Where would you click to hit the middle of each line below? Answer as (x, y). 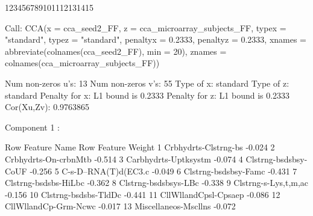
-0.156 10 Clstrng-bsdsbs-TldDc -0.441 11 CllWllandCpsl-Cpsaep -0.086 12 (143, 194)
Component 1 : (32, 127)
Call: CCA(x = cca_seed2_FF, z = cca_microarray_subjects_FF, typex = (146, 27)
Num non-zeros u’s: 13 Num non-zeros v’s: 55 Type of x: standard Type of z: (147, 83)
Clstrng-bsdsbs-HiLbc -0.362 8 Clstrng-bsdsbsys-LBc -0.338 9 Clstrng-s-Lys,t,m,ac (157, 183)
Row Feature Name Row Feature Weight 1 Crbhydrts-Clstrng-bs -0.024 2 (140, 147)
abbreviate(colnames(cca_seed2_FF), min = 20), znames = (116, 51)
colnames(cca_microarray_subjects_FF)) (82, 63)
